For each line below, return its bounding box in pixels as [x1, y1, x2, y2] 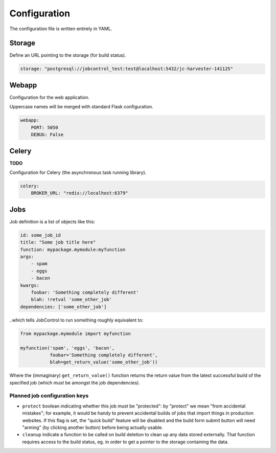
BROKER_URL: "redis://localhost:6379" [31, 190, 128, 196]
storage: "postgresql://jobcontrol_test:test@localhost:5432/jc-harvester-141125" [20, 66, 234, 72]
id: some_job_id [20, 232, 61, 238]
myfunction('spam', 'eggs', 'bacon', [20, 345, 115, 351]
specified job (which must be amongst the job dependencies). [9, 379, 141, 386]
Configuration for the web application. [9, 94, 89, 100]
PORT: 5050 [31, 124, 58, 130]
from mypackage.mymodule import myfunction [20, 330, 131, 336]
